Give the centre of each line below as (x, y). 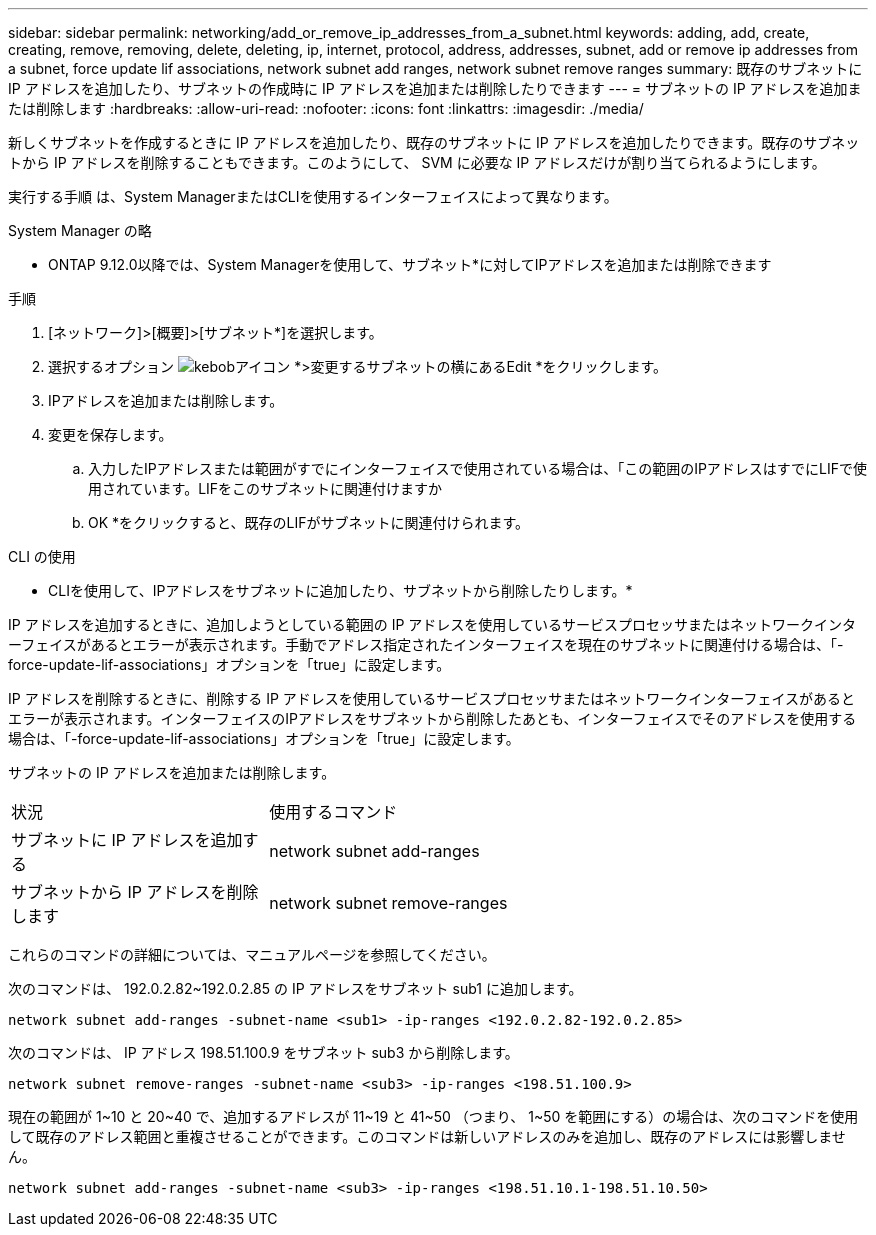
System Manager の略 (80, 230)
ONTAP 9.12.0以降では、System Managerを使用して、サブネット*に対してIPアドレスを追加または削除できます (410, 264)
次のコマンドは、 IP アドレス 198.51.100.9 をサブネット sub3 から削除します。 (263, 1052)
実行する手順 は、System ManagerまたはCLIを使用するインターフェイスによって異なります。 (313, 196)
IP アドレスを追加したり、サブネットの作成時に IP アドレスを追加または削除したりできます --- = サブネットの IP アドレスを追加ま (435, 88)
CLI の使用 (42, 556)
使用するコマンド (333, 812)
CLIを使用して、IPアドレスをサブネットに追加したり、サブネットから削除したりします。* (340, 590)
